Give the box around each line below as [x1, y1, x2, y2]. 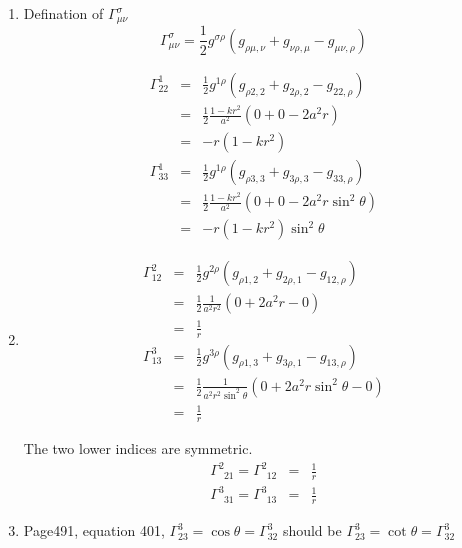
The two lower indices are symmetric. [23, 437, 253, 458]
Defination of [23, 3, 104, 23]
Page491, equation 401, [23, 520, 165, 541]
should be [282, 520, 342, 541]
